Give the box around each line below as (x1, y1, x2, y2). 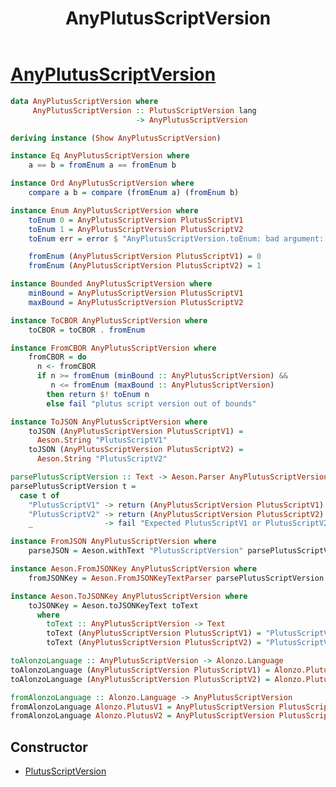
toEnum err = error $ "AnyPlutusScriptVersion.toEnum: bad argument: (28, 233, 325, 244)
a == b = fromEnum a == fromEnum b (28, 160, 177, 171)
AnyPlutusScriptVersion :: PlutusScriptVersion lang (32, 105, 257, 116)
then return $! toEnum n (46, 389, 150, 399)
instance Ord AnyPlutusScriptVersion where (10, 178, 195, 189)
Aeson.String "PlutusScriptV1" (36, 435, 168, 446)
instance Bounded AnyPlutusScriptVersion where (10, 279, 213, 289)
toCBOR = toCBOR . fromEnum (28, 325, 145, 335)
